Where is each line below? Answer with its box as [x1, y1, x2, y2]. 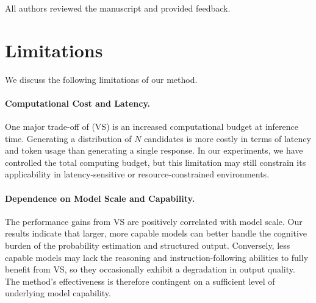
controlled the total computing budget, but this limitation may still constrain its [5, 155, 306, 168]
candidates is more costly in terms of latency [144, 132, 311, 144]
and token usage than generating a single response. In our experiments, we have [5, 144, 303, 157]
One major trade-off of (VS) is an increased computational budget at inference [5, 120, 298, 133]
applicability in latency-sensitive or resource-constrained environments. [5, 168, 270, 180]
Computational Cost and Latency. [5, 96, 151, 109]
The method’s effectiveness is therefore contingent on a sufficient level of [5, 274, 275, 287]
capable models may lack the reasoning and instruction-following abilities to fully [5, 251, 309, 263]
